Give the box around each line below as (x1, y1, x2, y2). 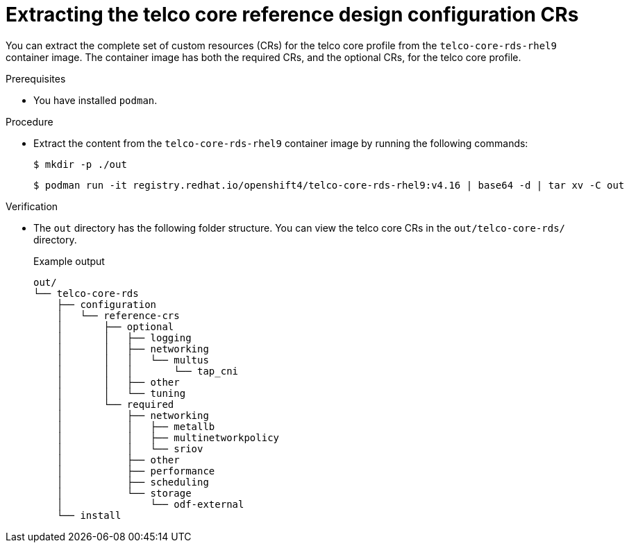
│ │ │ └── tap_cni (56, 365, 239, 377)
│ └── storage (56, 487, 192, 499)
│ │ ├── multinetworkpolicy (56, 431, 280, 443)
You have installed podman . (33, 94, 158, 106)
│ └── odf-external (56, 498, 244, 510)
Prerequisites (6, 72, 66, 85)
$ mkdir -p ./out (33, 158, 127, 170)
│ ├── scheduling (56, 476, 209, 488)
